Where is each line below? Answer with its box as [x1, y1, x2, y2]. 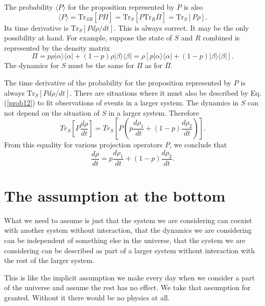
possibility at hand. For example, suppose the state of [4, 32, 172, 43]
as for [145, 60, 162, 71]
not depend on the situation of [4, 107, 100, 118]
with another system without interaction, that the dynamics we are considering [4, 225, 252, 235]
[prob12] [7, 97, 33, 108]
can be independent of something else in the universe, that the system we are [4, 235, 246, 246]
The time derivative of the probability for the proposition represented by [4, 77, 231, 88]
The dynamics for [4, 60, 59, 71]
